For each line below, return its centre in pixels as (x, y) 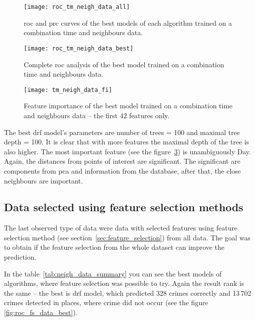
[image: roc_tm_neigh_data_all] (77, 7)
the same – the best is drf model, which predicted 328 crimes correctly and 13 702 (128, 293)
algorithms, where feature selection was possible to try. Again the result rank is (124, 283)
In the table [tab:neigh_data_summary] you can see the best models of (113, 273)
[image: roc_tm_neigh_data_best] (79, 48)
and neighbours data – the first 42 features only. (97, 115)
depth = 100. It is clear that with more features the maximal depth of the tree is (127, 142)
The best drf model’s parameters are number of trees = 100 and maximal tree (122, 132)
